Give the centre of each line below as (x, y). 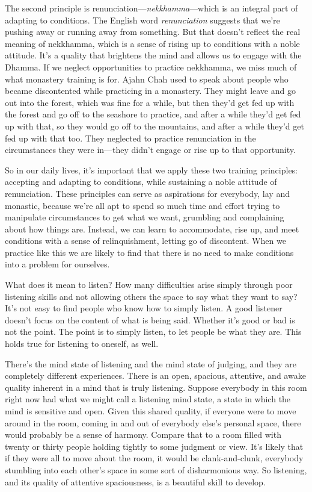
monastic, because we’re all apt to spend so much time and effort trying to (142, 205)
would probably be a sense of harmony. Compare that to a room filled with (143, 434)
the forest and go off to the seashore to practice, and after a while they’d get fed (153, 114)
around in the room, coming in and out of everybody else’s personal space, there (153, 422)
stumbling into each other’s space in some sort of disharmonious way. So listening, (156, 469)
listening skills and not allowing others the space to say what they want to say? (151, 296)
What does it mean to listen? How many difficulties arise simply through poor (149, 285)
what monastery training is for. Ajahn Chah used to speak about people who (147, 79)
